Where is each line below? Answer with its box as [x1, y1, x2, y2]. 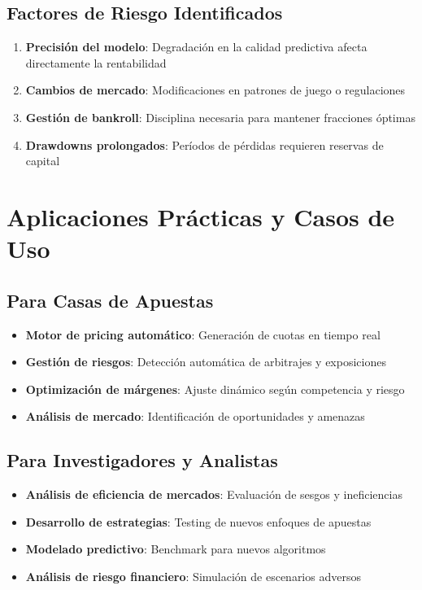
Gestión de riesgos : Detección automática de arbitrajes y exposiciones [25, 353, 386, 370]
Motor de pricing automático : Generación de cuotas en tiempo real [25, 326, 381, 343]
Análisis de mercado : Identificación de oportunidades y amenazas [25, 408, 365, 425]
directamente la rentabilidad [25, 54, 167, 71]
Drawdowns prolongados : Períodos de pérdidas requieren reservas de [25, 136, 384, 153]
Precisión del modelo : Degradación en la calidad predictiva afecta [25, 38, 368, 55]
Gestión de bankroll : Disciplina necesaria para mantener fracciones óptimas [25, 108, 415, 125]
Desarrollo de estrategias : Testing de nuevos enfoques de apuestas [25, 513, 372, 530]
